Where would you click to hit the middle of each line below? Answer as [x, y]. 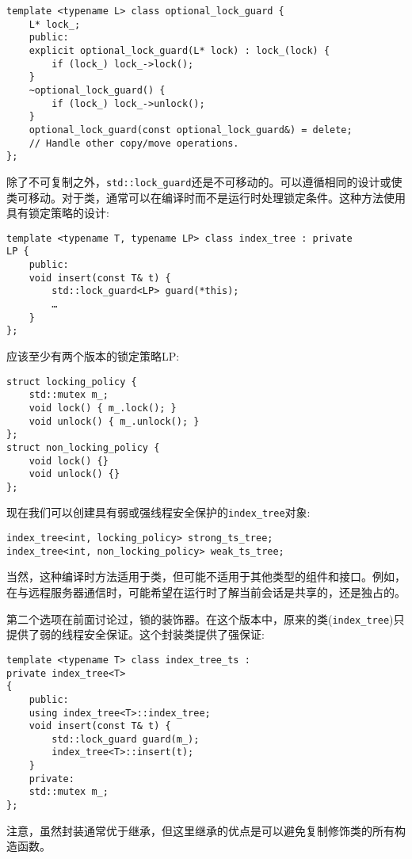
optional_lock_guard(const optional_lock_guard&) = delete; [191, 130]
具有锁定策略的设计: [58, 213]
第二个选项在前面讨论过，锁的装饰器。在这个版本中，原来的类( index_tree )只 [206, 618]
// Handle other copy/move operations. [134, 143]
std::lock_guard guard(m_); [126, 739]
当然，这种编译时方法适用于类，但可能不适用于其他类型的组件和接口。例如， [206, 576]
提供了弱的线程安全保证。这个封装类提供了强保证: [135, 634]
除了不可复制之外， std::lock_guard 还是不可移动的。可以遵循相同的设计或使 [204, 181]
